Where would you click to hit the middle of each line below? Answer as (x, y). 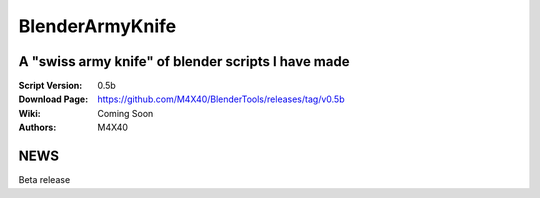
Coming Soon (125, 113)
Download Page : (53, 99)
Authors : (37, 127)
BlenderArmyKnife (97, 26)
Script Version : (50, 86)
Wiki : (29, 113)
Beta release (44, 180)
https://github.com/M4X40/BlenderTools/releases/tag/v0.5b (221, 99)
